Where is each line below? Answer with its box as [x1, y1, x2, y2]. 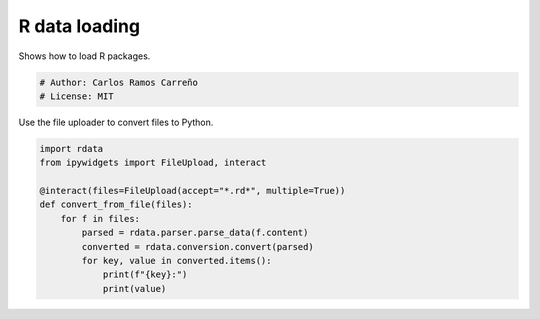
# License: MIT [39, 90, 114, 102]
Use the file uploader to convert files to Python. [18, 116, 214, 128]
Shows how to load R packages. [18, 50, 151, 62]
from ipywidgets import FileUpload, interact [39, 157, 267, 169]
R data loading [18, 15, 140, 37]
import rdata [39, 143, 104, 154]
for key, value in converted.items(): [81, 255, 272, 267]
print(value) [102, 283, 167, 294]
